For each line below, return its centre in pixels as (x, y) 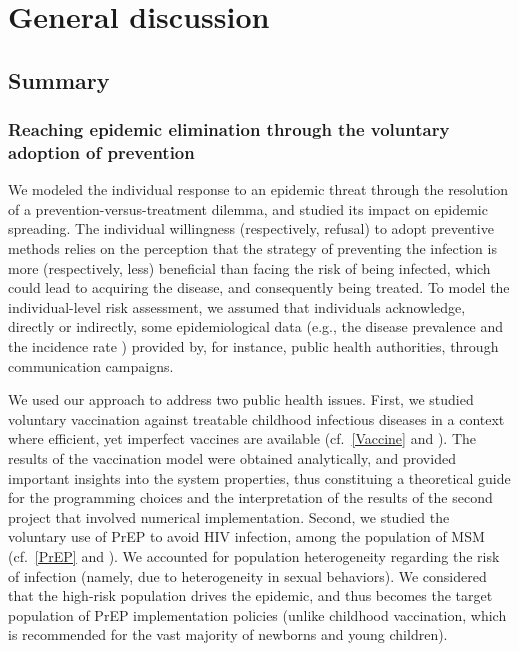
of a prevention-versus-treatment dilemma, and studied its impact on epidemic (248, 208)
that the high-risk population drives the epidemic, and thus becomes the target (250, 595)
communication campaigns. (91, 365)
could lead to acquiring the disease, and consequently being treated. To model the (259, 287)
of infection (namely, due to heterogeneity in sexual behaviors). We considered (247, 575)
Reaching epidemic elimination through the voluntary (229, 129)
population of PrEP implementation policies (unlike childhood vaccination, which (257, 614)
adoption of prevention (101, 152)
